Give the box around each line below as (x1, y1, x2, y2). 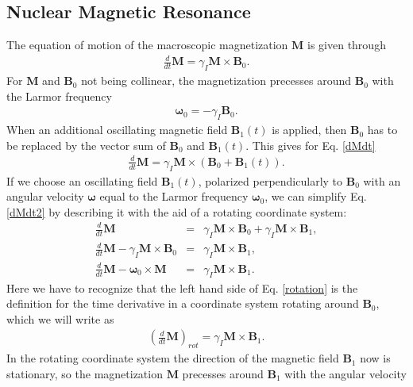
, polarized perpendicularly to (198, 172, 343, 189)
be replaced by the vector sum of (6, 136, 166, 153)
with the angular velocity (284, 365, 407, 381)
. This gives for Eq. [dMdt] (245, 136, 376, 153)
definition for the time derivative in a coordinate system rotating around (6, 295, 359, 312)
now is (360, 350, 391, 366)
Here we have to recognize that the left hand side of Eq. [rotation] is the (6, 279, 358, 296)
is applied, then (272, 121, 347, 138)
